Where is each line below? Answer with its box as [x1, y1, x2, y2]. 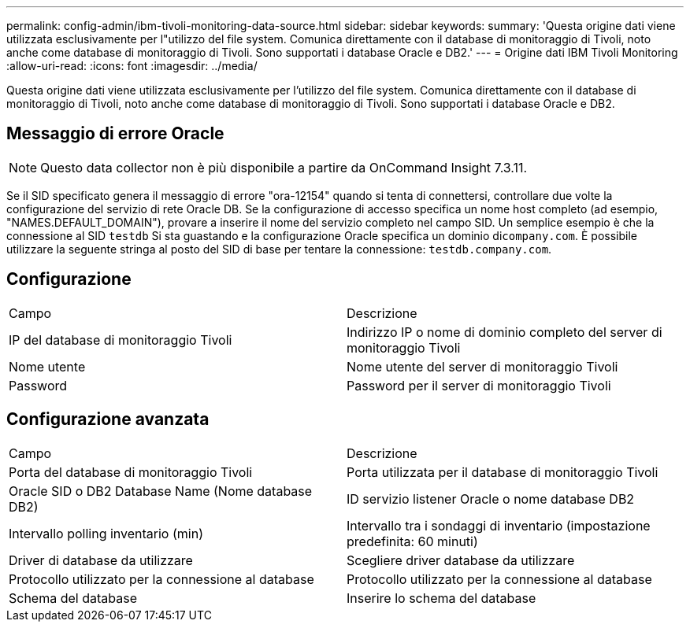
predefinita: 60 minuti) [347, 533, 478, 549]
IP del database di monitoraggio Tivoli [9, 331, 232, 348]
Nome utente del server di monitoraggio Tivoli [347, 358, 618, 375]
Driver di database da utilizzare [9, 552, 193, 568]
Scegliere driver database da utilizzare [347, 552, 575, 568]
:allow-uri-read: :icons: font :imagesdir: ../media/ [6, 59, 258, 72]
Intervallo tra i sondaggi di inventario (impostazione [347, 517, 651, 534]
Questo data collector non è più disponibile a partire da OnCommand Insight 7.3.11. [40, 159, 528, 175]
